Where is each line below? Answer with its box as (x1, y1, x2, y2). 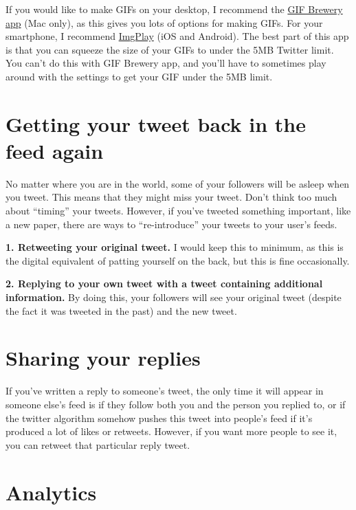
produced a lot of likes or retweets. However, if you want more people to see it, (5, 424, 337, 439)
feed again (5, 136, 104, 164)
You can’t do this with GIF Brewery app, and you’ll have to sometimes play (5, 56, 326, 70)
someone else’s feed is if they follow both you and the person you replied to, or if (5, 397, 346, 411)
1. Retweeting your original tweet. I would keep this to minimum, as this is (5, 240, 344, 254)
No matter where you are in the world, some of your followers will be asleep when (5, 176, 350, 190)
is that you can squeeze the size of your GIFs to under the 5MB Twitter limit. (5, 42, 334, 56)
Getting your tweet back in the (5, 109, 306, 137)
